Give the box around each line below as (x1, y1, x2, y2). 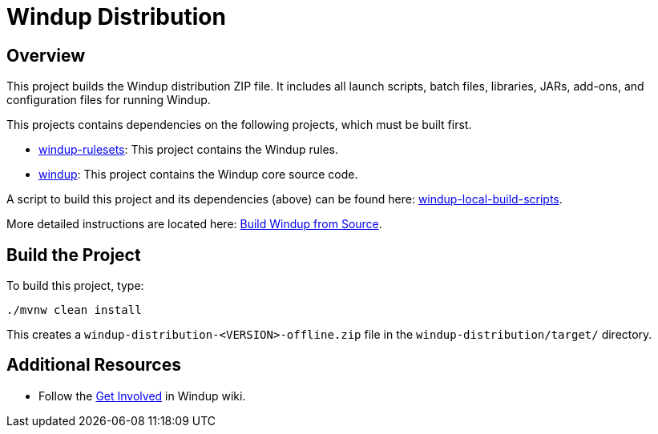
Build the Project (6, 244, 141, 265)
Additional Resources (6, 355, 181, 376)
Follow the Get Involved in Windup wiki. (38, 388, 246, 403)
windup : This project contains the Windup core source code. (38, 167, 358, 182)
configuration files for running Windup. (6, 93, 211, 107)
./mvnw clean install (6, 303, 142, 317)
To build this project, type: (6, 279, 144, 293)
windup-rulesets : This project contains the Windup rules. (38, 143, 339, 157)
